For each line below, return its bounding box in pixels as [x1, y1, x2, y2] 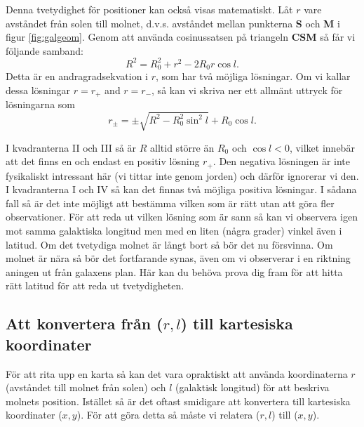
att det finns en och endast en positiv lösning [6, 154, 200, 169]
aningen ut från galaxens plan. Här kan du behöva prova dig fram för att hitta [6, 264, 343, 279]
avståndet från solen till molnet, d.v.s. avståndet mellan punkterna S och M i [6, 15, 340, 30]
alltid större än [150, 140, 215, 155]
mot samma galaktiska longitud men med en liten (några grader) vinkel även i [6, 223, 342, 237]
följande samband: [6, 43, 83, 58]
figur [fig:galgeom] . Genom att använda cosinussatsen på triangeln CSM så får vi [6, 29, 356, 44]
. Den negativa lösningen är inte [213, 154, 350, 169]
